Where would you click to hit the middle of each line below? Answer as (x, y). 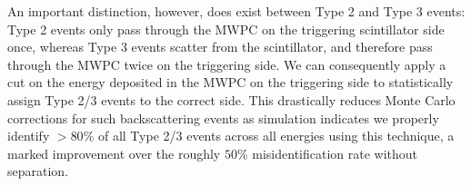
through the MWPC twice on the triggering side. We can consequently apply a (227, 64)
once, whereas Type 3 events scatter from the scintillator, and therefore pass (220, 47)
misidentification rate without (335, 153)
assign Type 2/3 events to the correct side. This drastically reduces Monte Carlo (231, 99)
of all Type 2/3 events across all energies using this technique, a (276, 136)
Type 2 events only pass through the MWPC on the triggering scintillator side (226, 29)
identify (29, 136)
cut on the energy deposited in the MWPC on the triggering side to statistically (230, 82)
